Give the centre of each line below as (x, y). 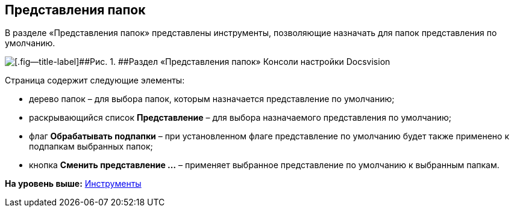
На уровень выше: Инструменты (73, 184)
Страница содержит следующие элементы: (95, 80)
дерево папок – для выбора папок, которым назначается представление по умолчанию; (212, 99)
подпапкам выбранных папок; (91, 147)
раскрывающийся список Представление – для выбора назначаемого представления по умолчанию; (240, 118)
